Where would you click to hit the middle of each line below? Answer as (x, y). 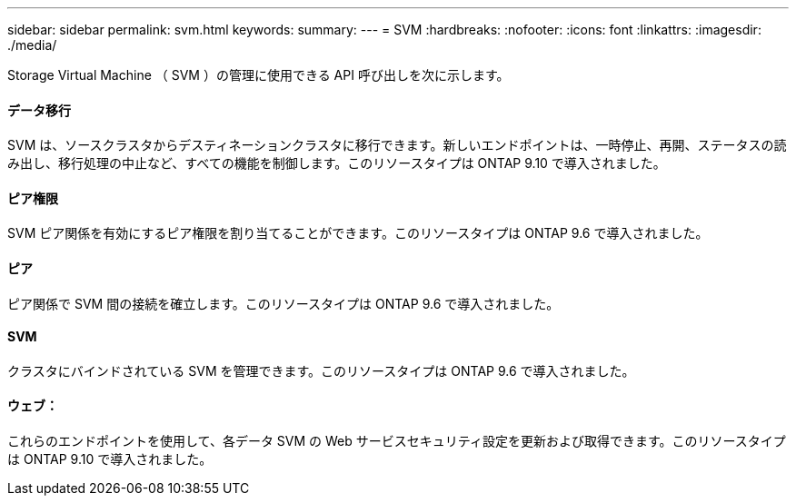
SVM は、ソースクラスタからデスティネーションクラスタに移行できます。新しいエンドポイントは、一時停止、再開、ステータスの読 (397, 145)
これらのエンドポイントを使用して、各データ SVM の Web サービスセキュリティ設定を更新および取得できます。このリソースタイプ (397, 441)
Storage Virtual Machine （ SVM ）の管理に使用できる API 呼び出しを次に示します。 (259, 75)
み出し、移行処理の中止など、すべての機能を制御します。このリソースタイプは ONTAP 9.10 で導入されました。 (337, 163)
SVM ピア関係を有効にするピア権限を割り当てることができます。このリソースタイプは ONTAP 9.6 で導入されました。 (358, 233)
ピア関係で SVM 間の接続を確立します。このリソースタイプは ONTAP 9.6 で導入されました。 (284, 303)
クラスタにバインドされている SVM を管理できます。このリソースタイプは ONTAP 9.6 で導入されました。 (321, 370)
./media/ (32, 45)
